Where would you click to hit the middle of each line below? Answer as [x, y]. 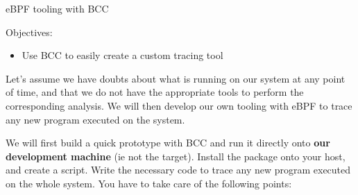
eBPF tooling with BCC [57, 8]
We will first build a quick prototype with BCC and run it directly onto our [168, 143]
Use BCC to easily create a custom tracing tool [122, 55]
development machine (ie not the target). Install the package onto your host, [176, 156]
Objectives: [29, 32]
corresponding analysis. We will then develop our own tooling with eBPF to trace [179, 105]
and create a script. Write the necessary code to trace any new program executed [178, 170]
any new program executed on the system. [95, 119]
